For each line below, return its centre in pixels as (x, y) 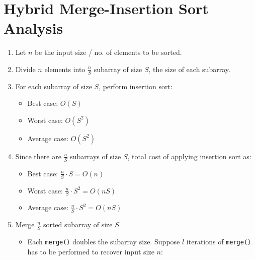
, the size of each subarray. (189, 69)
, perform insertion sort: (136, 86)
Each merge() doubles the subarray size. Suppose (104, 242)
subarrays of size (96, 156)
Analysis (33, 28)
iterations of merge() (219, 242)
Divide (25, 69)
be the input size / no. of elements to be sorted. (108, 52)
